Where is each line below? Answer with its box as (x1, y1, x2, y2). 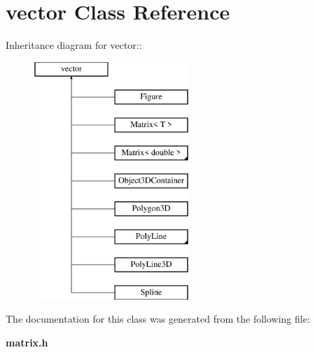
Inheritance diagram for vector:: (6, 38, 142, 52)
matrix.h (6, 335, 48, 350)
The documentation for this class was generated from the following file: (6, 311, 310, 326)
